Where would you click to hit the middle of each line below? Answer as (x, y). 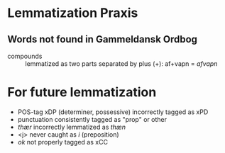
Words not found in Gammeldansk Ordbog (102, 39)
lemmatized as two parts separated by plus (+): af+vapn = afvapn (121, 64)
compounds (25, 56)
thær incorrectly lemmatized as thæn (72, 127)
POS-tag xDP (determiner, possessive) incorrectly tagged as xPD (113, 112)
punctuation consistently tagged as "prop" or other (92, 119)
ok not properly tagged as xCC (63, 142)
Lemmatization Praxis (73, 13)
